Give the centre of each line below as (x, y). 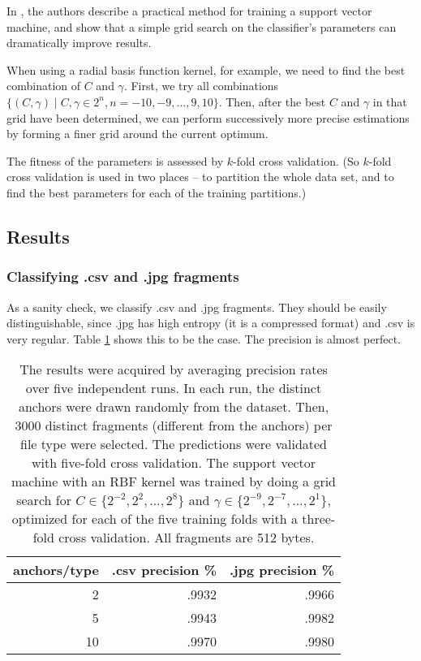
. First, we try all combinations (201, 86)
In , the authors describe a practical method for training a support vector (189, 11)
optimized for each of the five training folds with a (155, 519)
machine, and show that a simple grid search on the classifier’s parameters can (202, 26)
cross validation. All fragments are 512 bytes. (187, 538)
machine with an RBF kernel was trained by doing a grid (174, 482)
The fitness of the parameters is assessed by (115, 160)
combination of (44, 86)
